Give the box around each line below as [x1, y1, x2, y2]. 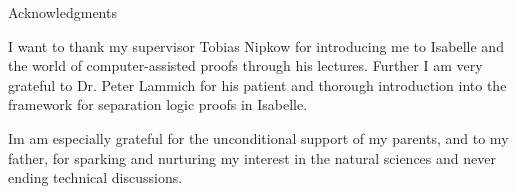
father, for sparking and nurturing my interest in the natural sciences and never [8, 147, 496, 168]
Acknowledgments [8, 2, 117, 22]
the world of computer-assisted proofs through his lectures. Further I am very [8, 55, 483, 76]
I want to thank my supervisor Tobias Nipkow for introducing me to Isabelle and [8, 35, 504, 56]
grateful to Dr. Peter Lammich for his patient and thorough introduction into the [8, 74, 507, 95]
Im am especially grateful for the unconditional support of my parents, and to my [8, 127, 509, 148]
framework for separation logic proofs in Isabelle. [8, 94, 308, 115]
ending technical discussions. [8, 167, 183, 188]
